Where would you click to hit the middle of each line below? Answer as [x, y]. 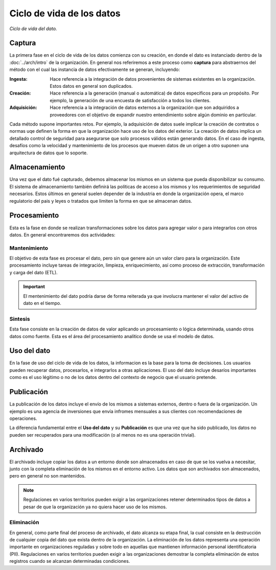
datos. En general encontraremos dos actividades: [62, 234]
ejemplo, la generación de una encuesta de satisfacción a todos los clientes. [130, 100]
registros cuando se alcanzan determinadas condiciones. [70, 561]
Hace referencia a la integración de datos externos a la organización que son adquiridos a [144, 108]
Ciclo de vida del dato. [33, 29]
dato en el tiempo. [42, 303]
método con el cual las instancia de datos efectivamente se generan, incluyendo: [95, 69]
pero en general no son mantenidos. [48, 476]
